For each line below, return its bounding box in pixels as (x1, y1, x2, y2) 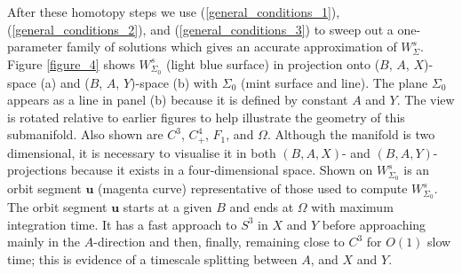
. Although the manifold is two (267, 125, 435, 144)
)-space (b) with (131, 73, 219, 91)
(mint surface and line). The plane (241, 73, 428, 91)
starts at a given (123, 198, 212, 216)
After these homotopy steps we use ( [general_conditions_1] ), (7, 3, 340, 20)
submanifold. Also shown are (7, 125, 163, 144)
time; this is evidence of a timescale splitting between (7, 249, 298, 268)
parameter (7, 37, 63, 56)
